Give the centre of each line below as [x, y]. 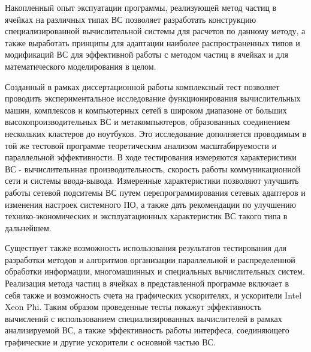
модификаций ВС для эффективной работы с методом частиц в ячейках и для [147, 54]
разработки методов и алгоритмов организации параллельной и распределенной [150, 259]
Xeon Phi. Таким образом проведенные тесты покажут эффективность [133, 307]
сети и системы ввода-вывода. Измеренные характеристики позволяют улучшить [152, 181]
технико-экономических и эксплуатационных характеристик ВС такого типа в [146, 216]
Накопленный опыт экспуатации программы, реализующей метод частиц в [141, 7]
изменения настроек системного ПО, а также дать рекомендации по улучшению [150, 204]
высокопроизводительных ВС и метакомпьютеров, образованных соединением [147, 122]
